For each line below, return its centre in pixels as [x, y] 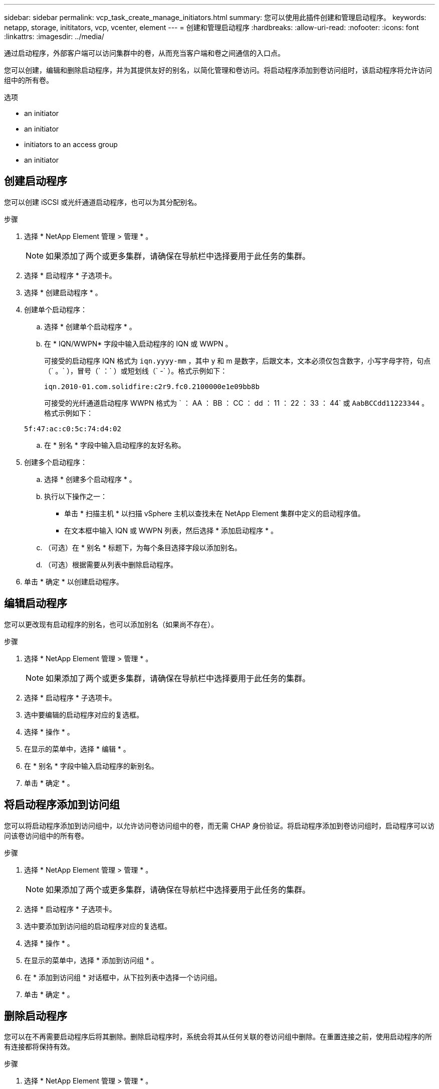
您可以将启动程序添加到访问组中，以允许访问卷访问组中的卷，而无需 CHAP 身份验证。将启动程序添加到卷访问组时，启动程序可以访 [220, 825]
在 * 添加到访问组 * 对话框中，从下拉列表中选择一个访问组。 [123, 977]
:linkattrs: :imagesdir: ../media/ [54, 36]
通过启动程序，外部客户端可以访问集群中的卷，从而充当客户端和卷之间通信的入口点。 [144, 53]
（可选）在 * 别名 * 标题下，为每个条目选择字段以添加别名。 [143, 547]
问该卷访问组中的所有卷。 [46, 835]
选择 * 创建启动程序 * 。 [63, 292]
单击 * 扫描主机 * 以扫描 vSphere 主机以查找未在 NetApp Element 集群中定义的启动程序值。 [214, 513]
